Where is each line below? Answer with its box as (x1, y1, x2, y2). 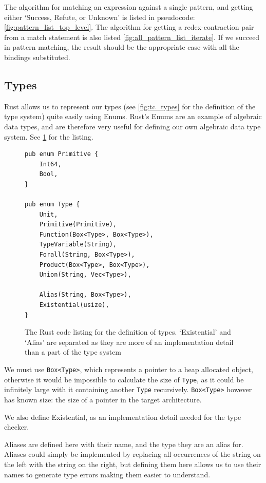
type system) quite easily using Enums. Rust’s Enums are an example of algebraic (4, 111, 262, 122)
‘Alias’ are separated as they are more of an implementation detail (25, 336, 234, 347)
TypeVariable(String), (39, 241, 117, 248)
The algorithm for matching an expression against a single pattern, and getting (4, 2, 253, 12)
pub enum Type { (25, 201, 80, 208)
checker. (4, 421, 29, 432)
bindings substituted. (4, 51, 70, 62)
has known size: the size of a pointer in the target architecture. (4, 394, 202, 404)
